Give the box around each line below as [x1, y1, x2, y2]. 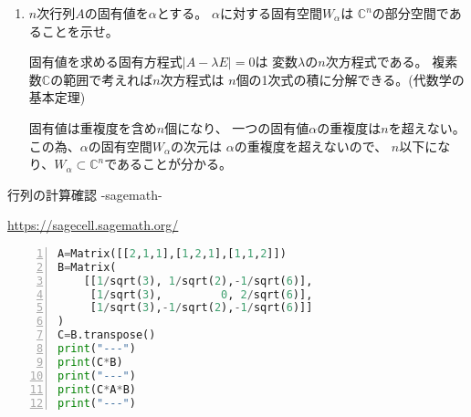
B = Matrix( [58, 260, 117, 274]
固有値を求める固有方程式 [28, 52, 183, 71]
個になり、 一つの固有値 [164, 118, 309, 137]
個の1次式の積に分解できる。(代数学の [235, 69, 465, 89]
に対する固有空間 [219, 4, 322, 22]
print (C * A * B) [58, 382, 136, 396]
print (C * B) [58, 355, 123, 369]
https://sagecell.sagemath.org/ [7, 215, 179, 235]
